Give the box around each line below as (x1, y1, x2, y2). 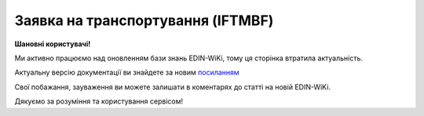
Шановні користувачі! (14, 39, 91, 49)
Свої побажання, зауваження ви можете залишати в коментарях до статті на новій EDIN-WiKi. (14, 82, 331, 92)
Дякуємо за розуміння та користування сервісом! (14, 96, 184, 106)
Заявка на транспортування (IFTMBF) (14, 12, 274, 29)
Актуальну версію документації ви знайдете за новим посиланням (14, 67, 239, 78)
